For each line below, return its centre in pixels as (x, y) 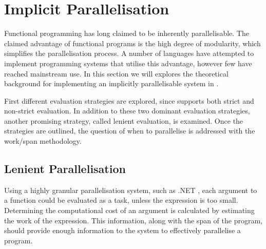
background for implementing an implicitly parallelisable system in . (111, 83)
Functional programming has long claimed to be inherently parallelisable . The (127, 33)
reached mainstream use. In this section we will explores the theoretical (116, 73)
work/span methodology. (43, 141)
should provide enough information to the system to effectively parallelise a (122, 230)
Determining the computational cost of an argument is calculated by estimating (129, 210)
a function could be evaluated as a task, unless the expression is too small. (121, 200)
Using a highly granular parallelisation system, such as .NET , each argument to (131, 190)
